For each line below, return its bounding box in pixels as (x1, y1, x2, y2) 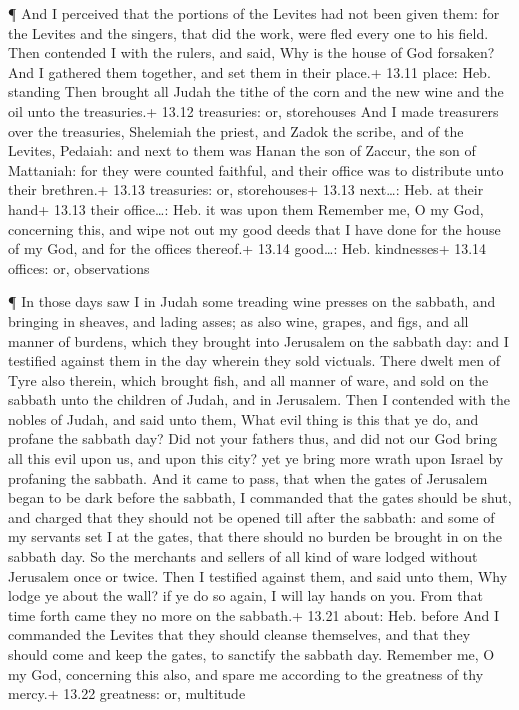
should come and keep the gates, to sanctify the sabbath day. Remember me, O (8, 644, 495, 664)
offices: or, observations (8, 257, 150, 278)
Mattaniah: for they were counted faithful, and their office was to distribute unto (8, 159, 504, 180)
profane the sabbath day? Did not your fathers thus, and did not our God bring (8, 428, 498, 449)
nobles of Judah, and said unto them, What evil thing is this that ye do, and (8, 408, 479, 429)
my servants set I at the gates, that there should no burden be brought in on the (8, 526, 503, 547)
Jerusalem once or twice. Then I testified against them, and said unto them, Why (8, 565, 508, 586)
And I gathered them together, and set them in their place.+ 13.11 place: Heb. (8, 61, 491, 82)
